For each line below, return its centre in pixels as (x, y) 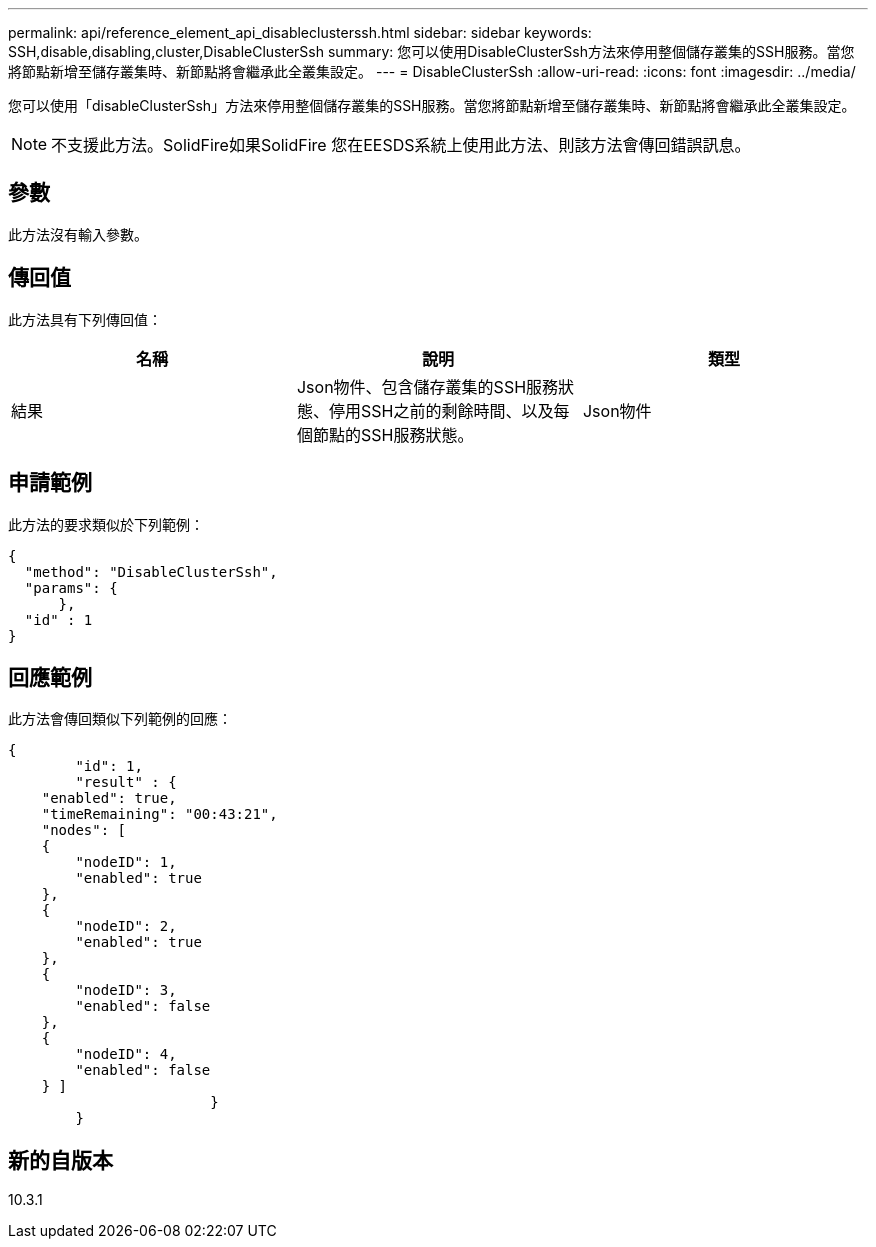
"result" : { (126, 782)
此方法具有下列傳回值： (85, 319)
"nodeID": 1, (126, 862)
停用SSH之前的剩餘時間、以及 (441, 410)
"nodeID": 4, (126, 1054)
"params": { (71, 587)
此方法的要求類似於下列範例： (106, 524)
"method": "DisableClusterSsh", (151, 571)
